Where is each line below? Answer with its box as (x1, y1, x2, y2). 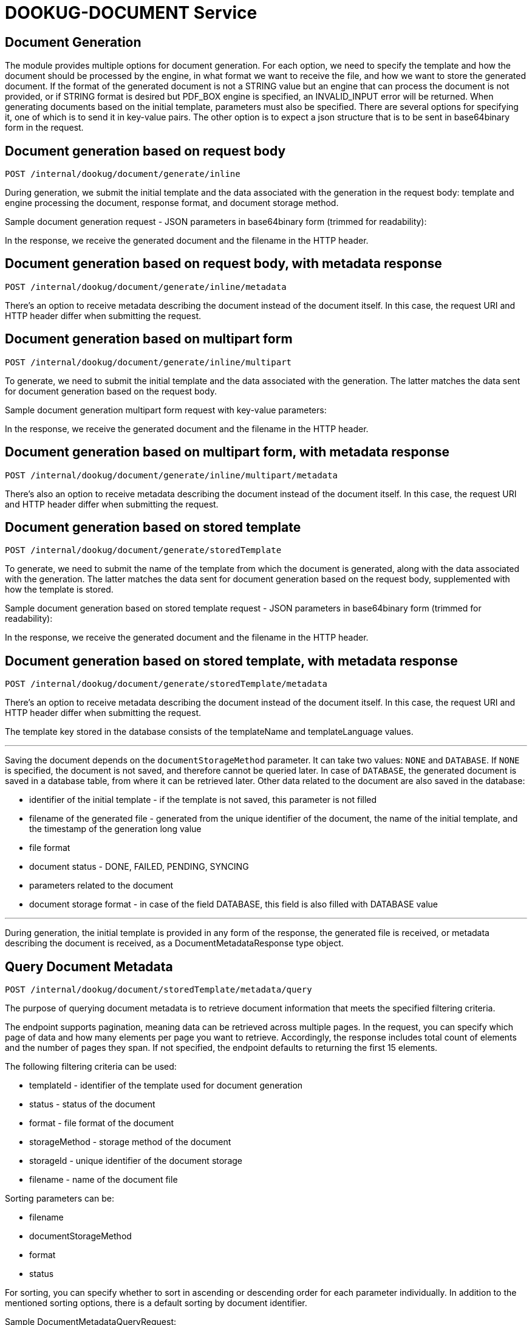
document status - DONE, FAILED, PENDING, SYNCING (29, 861, 249, 872)
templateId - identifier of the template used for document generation (29, 1080, 303, 1091)
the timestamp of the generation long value (29, 824, 202, 835)
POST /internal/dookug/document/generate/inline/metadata (5, 281, 287, 292)
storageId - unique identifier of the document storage (29, 1155, 242, 1166)
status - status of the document (29, 1099, 155, 1110)
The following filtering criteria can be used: (5, 1061, 177, 1072)
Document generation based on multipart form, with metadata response (5, 444, 450, 460)
